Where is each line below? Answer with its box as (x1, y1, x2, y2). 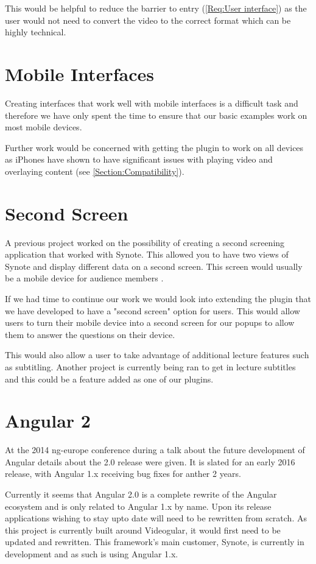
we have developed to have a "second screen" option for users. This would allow (5, 304, 300, 317)
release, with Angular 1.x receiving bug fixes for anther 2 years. (5, 467, 241, 480)
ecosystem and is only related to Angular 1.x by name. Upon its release (5, 499, 272, 512)
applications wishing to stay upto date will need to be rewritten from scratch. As (5, 512, 307, 524)
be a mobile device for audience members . (5, 272, 164, 284)
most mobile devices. (5, 121, 82, 133)
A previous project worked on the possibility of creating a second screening (5, 236, 285, 249)
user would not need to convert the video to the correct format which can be (5, 13, 291, 26)
